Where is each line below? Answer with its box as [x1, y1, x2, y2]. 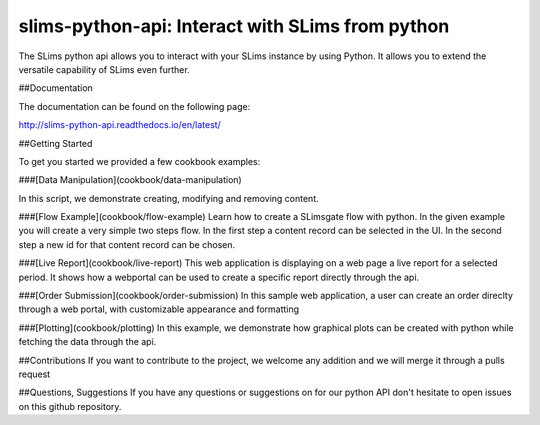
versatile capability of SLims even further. [18, 63, 190, 75]
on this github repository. [18, 400, 122, 412]
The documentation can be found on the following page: [18, 100, 251, 112]
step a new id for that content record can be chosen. [18, 238, 235, 250]
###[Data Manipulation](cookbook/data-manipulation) [18, 174, 242, 186]
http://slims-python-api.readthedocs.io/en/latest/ [18, 119, 222, 131]
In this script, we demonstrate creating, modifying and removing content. [18, 192, 319, 204]
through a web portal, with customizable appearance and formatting [18, 303, 300, 315]
